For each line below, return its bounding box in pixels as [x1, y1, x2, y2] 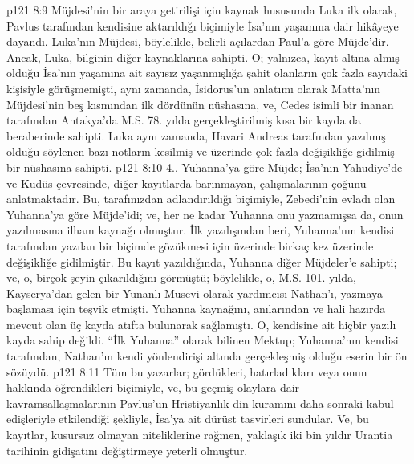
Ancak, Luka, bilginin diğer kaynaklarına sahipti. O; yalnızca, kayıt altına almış [6, 48, 400, 65]
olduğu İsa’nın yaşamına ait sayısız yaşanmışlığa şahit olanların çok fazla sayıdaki [6, 64, 408, 81]
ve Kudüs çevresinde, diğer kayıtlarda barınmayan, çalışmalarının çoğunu [6, 174, 367, 191]
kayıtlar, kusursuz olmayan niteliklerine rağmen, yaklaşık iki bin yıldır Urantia [6, 426, 393, 443]
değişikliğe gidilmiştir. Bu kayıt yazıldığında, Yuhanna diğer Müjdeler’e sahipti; [6, 253, 397, 270]
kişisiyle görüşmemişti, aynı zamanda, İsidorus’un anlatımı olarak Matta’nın [6, 79, 381, 96]
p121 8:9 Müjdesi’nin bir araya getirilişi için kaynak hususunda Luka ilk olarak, [6, 2, 397, 18]
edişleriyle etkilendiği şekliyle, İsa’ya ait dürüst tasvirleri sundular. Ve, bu [6, 410, 369, 427]
